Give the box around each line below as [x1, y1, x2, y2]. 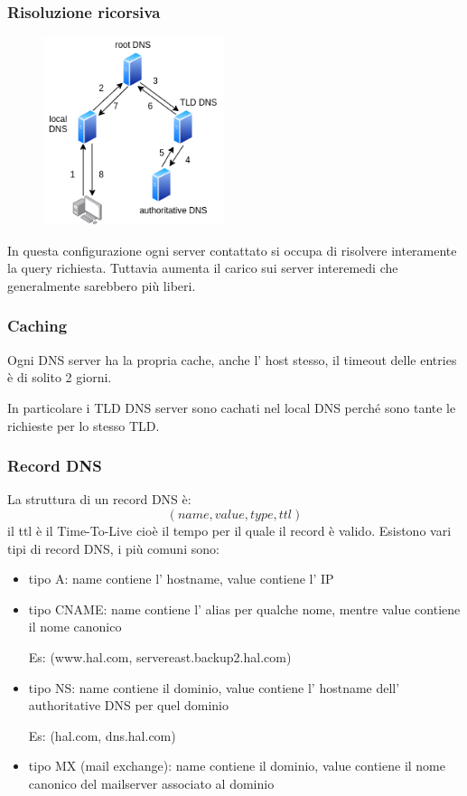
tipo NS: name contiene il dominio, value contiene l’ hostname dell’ [28, 678, 400, 697]
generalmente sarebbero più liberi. [7, 276, 196, 295]
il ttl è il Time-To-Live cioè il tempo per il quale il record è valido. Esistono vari [7, 520, 452, 539]
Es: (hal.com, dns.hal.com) [28, 726, 176, 744]
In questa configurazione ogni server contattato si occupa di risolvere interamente [7, 240, 457, 259]
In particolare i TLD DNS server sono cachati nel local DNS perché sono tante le [7, 398, 456, 417]
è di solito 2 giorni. [7, 368, 112, 387]
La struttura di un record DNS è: [7, 490, 191, 509]
